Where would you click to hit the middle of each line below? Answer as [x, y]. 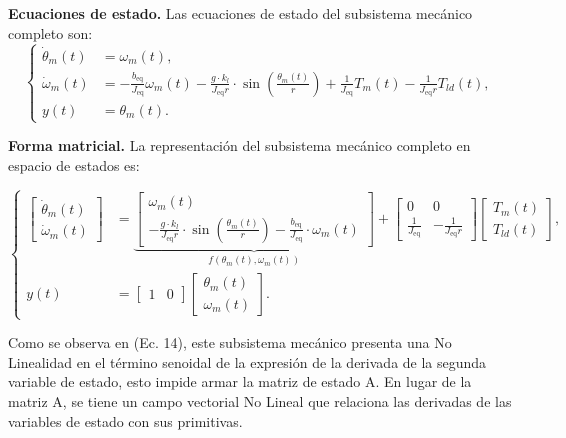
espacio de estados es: [74, 164]
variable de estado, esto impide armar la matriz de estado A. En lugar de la [240, 381]
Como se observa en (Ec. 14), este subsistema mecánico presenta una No [230, 342]
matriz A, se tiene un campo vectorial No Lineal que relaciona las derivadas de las [260, 401]
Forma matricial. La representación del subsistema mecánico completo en [239, 145]
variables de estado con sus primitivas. [125, 420]
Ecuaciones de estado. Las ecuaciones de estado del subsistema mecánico [240, 13]
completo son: [50, 32]
